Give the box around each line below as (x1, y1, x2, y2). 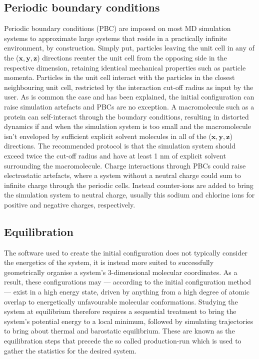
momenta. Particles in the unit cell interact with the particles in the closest (4, 72, 235, 82)
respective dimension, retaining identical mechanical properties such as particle (4, 62, 246, 72)
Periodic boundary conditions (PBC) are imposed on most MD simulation (4, 23, 231, 33)
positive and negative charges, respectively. (4, 199, 135, 209)
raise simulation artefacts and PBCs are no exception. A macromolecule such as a (4, 101, 254, 111)
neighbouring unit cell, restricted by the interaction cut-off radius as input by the (4, 81, 253, 92)
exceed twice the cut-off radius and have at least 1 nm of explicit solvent (4, 150, 226, 160)
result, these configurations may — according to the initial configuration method (4, 276, 251, 287)
